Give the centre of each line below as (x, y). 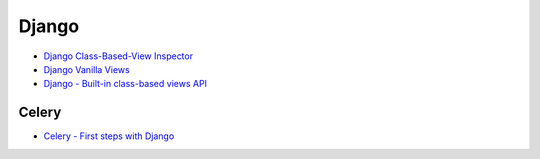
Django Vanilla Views (86, 69)
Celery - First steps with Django (109, 136)
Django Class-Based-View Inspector (118, 56)
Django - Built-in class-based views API (125, 84)
